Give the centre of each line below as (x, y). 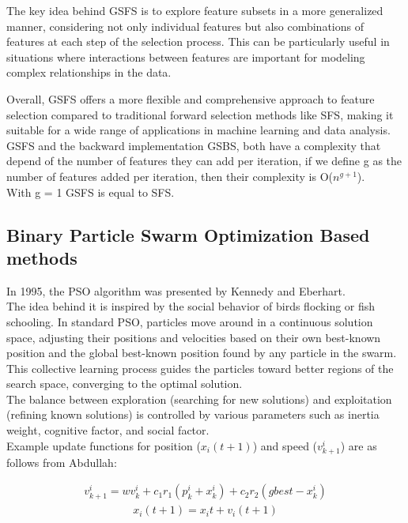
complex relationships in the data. (89, 72)
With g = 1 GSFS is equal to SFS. (91, 192)
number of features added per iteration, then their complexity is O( (170, 176)
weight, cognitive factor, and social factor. (108, 430)
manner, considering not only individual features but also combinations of (185, 26)
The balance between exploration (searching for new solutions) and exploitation (199, 399)
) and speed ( (285, 445)
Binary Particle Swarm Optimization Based (188, 234)
